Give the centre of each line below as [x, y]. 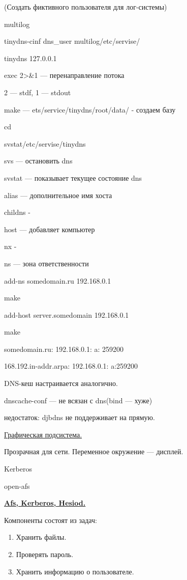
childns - [17, 212]
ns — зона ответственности [46, 263]
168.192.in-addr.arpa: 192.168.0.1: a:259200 [71, 366]
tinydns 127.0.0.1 [30, 58]
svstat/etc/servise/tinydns [45, 143]
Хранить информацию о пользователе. [75, 571]
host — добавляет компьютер [50, 229]
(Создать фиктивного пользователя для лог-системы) [86, 7]
